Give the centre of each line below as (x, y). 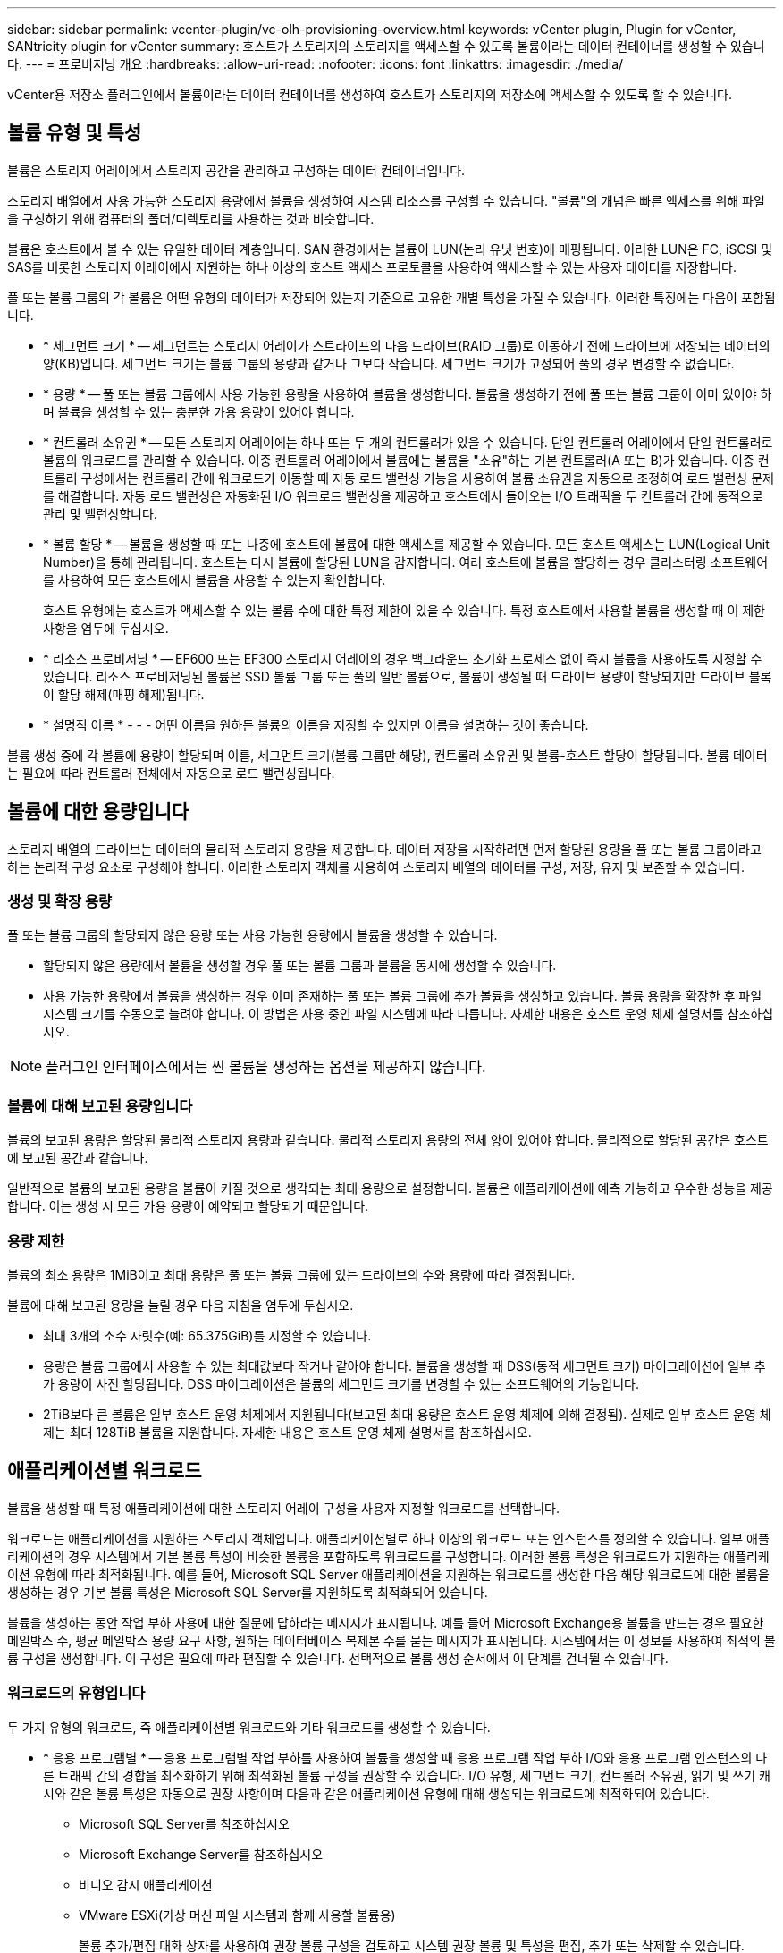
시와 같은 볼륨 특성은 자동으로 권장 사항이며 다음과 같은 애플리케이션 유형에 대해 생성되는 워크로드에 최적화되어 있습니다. (376, 1793)
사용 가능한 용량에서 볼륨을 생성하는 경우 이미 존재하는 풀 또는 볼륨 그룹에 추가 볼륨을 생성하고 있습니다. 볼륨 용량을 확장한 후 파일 (403, 996)
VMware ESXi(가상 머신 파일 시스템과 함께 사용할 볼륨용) (237, 1915)
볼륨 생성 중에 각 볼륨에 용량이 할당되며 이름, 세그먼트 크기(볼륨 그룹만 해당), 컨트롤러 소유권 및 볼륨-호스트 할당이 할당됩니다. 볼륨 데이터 (387, 755)
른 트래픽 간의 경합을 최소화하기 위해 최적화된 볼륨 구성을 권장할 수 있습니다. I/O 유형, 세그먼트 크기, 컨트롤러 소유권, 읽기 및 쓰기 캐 (407, 1775)
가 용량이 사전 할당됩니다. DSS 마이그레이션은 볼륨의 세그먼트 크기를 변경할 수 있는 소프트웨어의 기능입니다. (341, 1383)
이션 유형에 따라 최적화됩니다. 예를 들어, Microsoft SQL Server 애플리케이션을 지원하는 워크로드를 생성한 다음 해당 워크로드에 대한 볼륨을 (388, 1574)
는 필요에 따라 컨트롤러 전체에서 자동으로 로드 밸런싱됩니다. (171, 773)
